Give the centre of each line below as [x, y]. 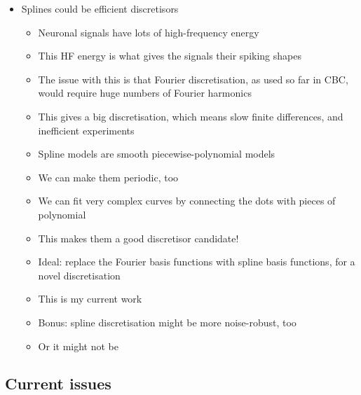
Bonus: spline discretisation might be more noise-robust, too [167, 322]
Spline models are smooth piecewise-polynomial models [157, 154]
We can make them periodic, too [108, 177]
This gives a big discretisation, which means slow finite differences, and [191, 116]
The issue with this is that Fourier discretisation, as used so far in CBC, [193, 79]
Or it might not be [78, 346]
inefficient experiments [86, 130]
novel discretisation [79, 275]
